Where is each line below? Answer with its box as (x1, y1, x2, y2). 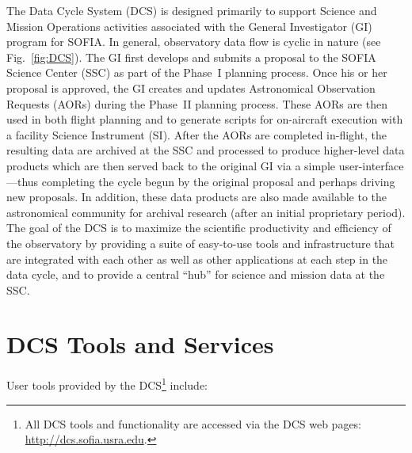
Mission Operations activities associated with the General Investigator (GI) (6, 17, 372, 34)
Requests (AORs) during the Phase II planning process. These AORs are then (6, 95, 387, 112)
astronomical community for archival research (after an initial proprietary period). (6, 204, 406, 220)
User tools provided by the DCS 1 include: (6, 375, 208, 394)
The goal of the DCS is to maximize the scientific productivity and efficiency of (6, 219, 391, 236)
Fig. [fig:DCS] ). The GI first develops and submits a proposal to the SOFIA (6, 48, 376, 65)
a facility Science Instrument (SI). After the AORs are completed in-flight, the (6, 126, 387, 143)
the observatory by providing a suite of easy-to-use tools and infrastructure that (6, 234, 395, 251)
